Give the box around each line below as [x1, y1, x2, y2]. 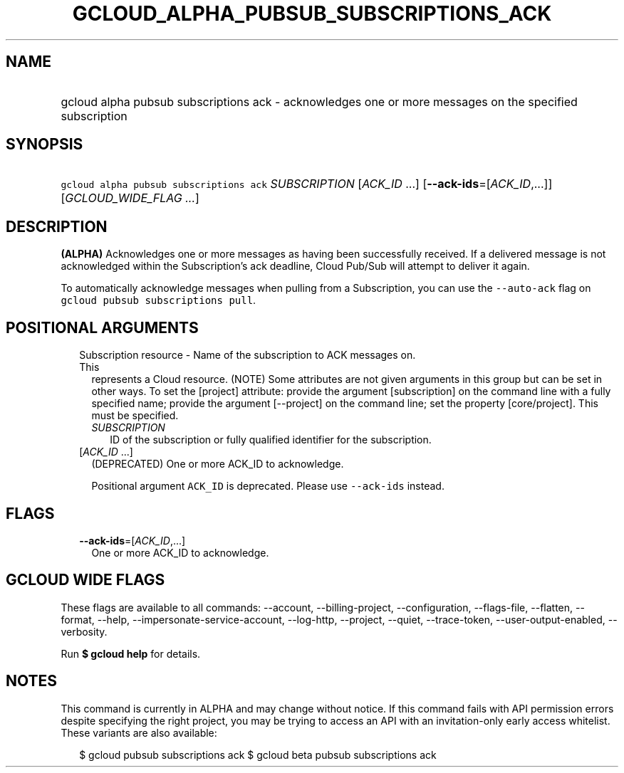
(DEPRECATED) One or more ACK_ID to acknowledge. [91, 458, 344, 470]
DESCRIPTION [6, 217, 108, 236]
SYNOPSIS [6, 135, 83, 154]
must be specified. [91, 409, 179, 422]
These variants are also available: [61, 726, 217, 739]
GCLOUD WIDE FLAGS [6, 571, 165, 589]
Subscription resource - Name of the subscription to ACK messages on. [79, 349, 416, 362]
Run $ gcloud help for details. [61, 647, 201, 660]
